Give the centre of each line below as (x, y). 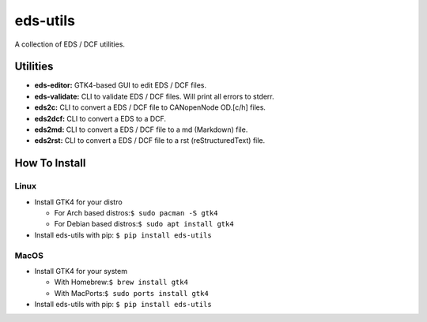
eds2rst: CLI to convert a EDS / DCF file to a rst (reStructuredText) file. (150, 140)
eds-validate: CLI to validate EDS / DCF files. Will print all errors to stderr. (154, 96)
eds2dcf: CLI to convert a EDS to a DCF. (100, 118)
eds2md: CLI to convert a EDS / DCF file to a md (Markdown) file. (141, 129)
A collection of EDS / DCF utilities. (70, 44)
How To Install (50, 163)
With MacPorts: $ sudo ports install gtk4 (131, 293)
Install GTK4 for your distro (78, 202)
